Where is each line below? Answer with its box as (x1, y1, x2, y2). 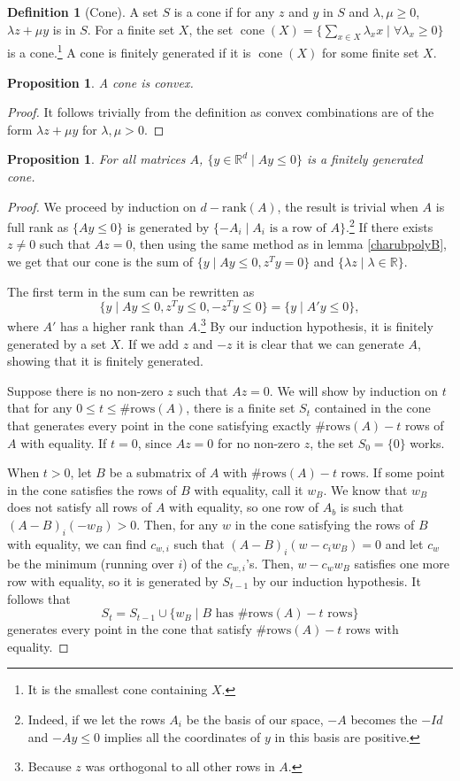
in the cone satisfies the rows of (7, 480, 177, 499)
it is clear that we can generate (236, 334, 404, 352)
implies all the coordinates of (103, 727, 261, 746)
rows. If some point (341, 463, 445, 482)
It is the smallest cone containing (27, 680, 208, 699)
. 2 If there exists (346, 215, 433, 236)
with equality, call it (194, 480, 303, 499)
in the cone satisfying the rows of (234, 514, 415, 533)
